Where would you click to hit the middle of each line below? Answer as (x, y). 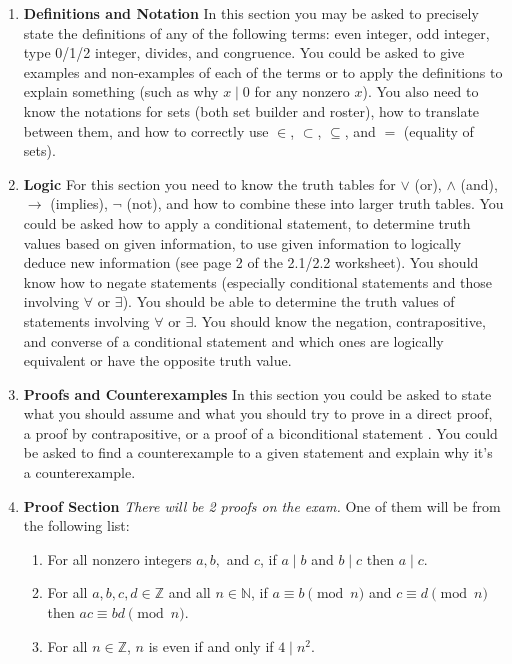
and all (189, 592)
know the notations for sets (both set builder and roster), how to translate (251, 110)
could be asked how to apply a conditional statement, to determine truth (247, 222)
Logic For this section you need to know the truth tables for (209, 183)
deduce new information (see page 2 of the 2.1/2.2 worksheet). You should (251, 262)
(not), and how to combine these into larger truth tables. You (315, 203)
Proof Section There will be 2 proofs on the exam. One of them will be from (262, 505)
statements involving (86, 320)
